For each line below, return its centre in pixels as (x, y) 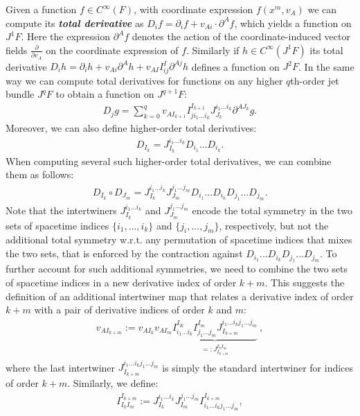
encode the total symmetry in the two (272, 210)
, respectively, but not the (274, 225)
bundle (20, 94)
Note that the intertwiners (61, 210)
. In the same (326, 66)
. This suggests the (305, 283)
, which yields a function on (293, 23)
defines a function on (235, 66)
